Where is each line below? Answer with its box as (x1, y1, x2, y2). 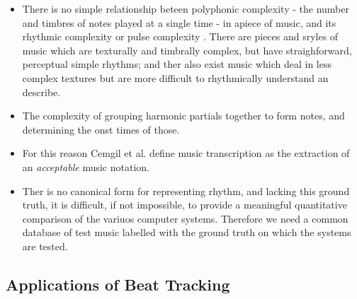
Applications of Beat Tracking (6, 273, 230, 295)
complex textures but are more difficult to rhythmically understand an (22, 70, 329, 85)
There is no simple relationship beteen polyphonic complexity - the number (22, 1, 349, 16)
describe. (22, 84, 61, 99)
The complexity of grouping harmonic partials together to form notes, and (22, 108, 345, 123)
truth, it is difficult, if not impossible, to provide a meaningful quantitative (22, 197, 347, 212)
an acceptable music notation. (22, 159, 149, 174)
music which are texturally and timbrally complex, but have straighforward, (22, 42, 352, 57)
